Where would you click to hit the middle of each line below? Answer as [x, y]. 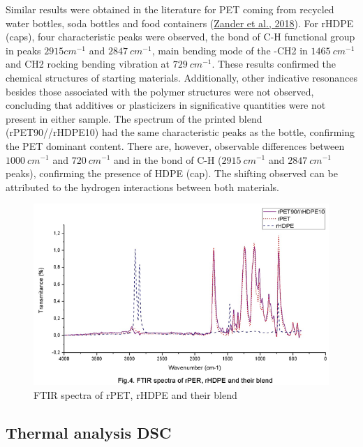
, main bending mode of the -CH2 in [230, 50]
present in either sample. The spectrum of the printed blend [134, 118]
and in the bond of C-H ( [168, 159]
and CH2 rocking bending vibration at [88, 64]
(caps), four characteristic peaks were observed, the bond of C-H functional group [180, 37]
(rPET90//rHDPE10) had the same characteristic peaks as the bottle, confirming [180, 132]
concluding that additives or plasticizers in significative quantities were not [166, 105]
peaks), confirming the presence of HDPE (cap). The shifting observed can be [172, 173]
